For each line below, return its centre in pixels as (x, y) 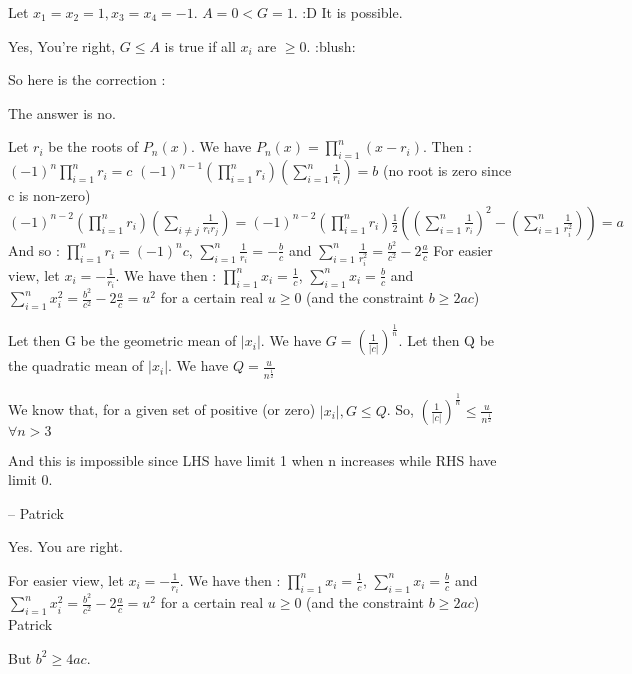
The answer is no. (62, 112)
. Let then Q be (446, 340)
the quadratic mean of (76, 365)
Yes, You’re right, (62, 45)
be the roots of (93, 146)
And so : (34, 249)
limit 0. (30, 479)
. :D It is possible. (348, 12)
